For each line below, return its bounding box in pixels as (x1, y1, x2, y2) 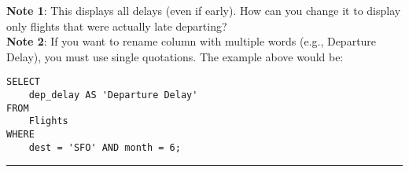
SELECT (6, 76, 40, 88)
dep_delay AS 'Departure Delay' (28, 90, 198, 101)
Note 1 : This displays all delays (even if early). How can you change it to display (6, 2, 401, 18)
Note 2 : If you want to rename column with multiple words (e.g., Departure (6, 33, 377, 49)
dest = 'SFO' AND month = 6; (28, 141, 181, 153)
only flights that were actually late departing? (6, 17, 227, 34)
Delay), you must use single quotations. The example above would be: (6, 48, 344, 64)
